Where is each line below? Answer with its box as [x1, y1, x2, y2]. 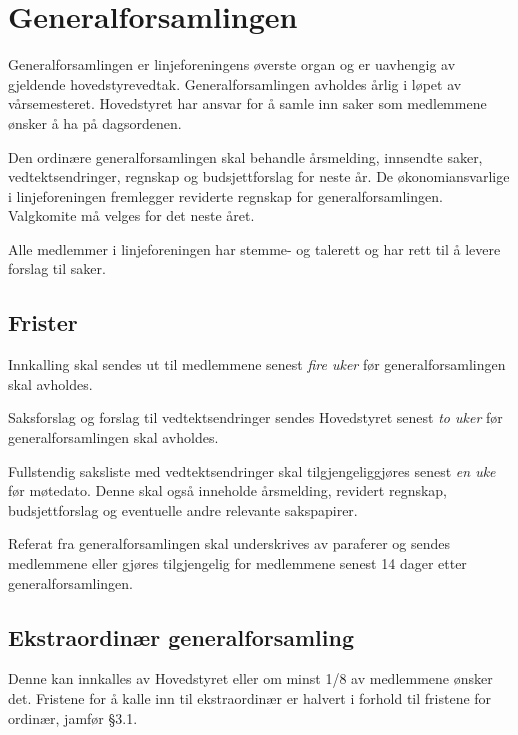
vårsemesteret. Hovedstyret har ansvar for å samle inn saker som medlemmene [8, 93, 487, 114]
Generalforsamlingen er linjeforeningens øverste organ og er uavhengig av [8, 54, 456, 75]
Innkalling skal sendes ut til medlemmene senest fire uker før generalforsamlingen [8, 354, 506, 375]
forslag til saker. [8, 258, 106, 279]
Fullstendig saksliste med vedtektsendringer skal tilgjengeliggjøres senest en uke [8, 460, 496, 481]
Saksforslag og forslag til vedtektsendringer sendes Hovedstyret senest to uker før [8, 407, 503, 428]
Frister [8, 307, 78, 338]
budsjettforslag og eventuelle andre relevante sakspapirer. [8, 499, 358, 520]
